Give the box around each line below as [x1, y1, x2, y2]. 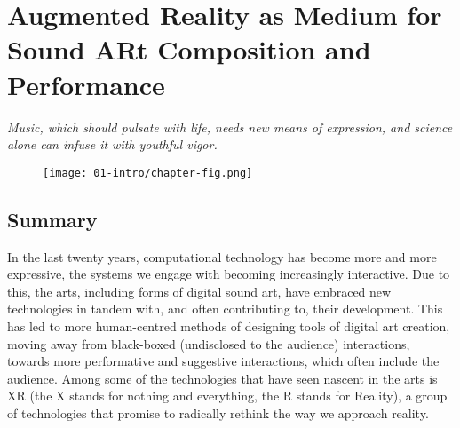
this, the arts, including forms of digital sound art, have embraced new [7, 281, 392, 300]
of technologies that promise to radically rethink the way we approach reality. [7, 403, 429, 422]
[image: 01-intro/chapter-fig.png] [43, 166, 253, 179]
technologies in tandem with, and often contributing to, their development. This [7, 299, 443, 318]
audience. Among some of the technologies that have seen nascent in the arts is [7, 369, 438, 387]
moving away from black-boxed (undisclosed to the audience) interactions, [7, 334, 410, 353]
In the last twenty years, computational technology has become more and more [7, 247, 437, 266]
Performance [7, 66, 165, 102]
